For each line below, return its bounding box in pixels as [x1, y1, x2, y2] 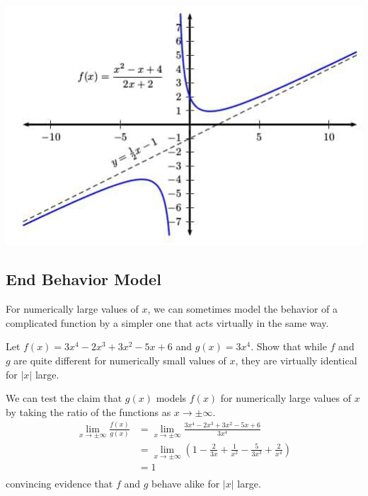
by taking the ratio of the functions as [6, 404, 171, 419]
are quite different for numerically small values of [13, 352, 226, 367]
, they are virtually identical [235, 352, 357, 367]
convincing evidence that [6, 476, 113, 491]
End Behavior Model [6, 268, 161, 290]
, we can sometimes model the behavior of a [147, 301, 338, 316]
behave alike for [151, 476, 220, 491]
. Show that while [251, 339, 327, 354]
